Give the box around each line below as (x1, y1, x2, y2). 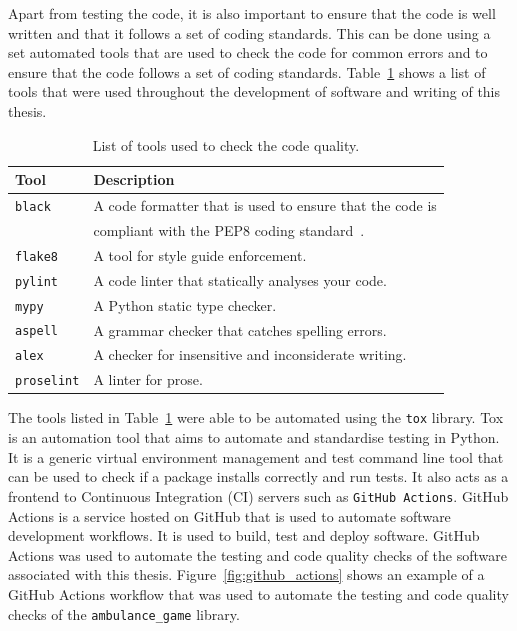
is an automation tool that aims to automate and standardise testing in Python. (8, 427, 500, 448)
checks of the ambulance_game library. (8, 603, 240, 624)
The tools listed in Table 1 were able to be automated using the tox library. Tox (8, 407, 504, 428)
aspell (15, 324, 58, 339)
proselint (15, 374, 80, 389)
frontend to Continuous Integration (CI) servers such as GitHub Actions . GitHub (8, 485, 509, 506)
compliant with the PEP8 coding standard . (93, 219, 365, 240)
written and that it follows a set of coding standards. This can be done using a (8, 22, 491, 43)
